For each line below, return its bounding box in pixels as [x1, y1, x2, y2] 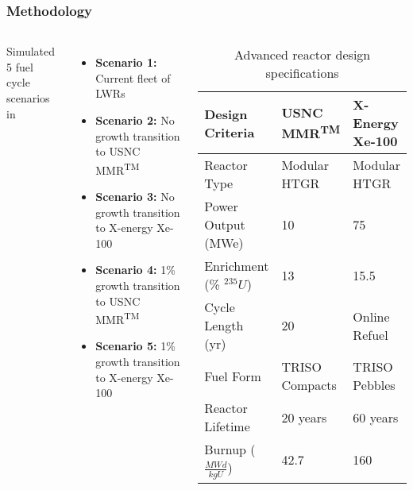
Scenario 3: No [95, 188, 175, 205]
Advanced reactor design [234, 45, 371, 64]
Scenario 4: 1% [95, 261, 176, 278]
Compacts [281, 376, 337, 395]
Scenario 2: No [95, 112, 175, 128]
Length [204, 316, 244, 335]
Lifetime [204, 417, 250, 436]
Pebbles [353, 376, 396, 395]
